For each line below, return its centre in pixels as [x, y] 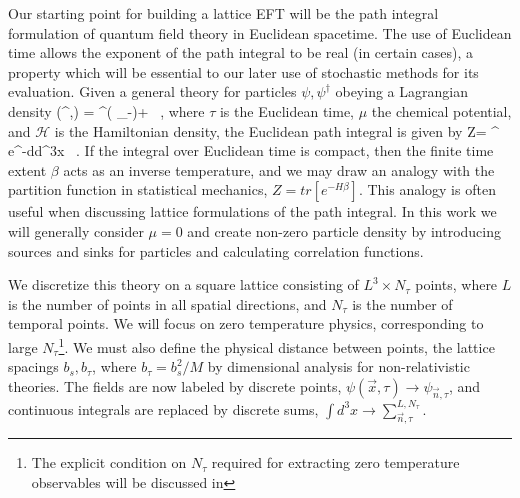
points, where [456, 284]
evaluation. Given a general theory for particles [152, 91]
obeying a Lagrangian [401, 91]
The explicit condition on [109, 462]
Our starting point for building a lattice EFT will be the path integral [223, 13]
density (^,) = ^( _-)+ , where [106, 110]
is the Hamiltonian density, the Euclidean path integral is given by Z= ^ [277, 130]
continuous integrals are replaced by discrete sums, [163, 408]
